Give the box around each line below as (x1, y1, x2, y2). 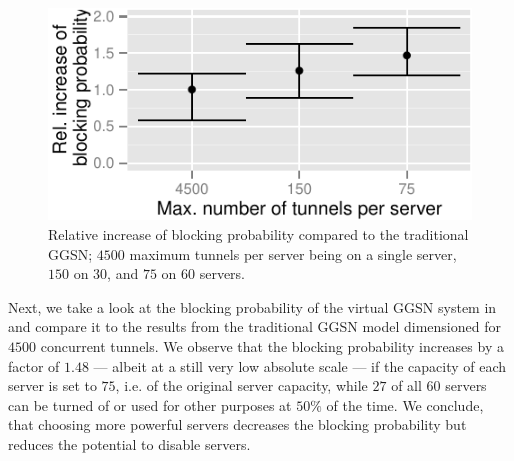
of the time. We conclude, (326, 394, 484, 415)
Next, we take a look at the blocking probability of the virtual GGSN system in (8, 296, 497, 317)
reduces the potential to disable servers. (8, 433, 251, 454)
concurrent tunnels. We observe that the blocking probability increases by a (40, 336, 504, 356)
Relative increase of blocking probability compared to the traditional (48, 224, 469, 245)
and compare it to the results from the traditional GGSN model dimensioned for (8, 316, 501, 337)
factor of (8, 355, 60, 376)
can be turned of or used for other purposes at (8, 394, 292, 415)
